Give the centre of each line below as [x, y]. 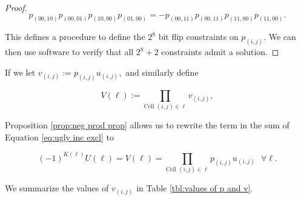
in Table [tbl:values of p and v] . [195, 188]
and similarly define [162, 72]
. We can [280, 37]
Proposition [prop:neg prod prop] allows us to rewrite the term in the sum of [147, 125]
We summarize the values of [57, 188]
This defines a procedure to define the [75, 37]
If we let [20, 72]
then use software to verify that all [69, 52]
